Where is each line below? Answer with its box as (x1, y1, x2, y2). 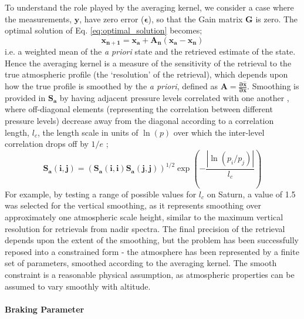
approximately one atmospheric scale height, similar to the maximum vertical (5, 210, 283, 223)
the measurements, (5, 12, 72, 25)
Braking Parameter (5, 303, 85, 315)
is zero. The (255, 12, 298, 25)
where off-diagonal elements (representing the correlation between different (5, 103, 273, 115)
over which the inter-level (173, 126, 265, 138)
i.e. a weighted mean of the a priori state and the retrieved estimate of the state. (5, 45, 296, 58)
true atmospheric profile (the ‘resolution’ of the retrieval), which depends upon (5, 68, 288, 80)
